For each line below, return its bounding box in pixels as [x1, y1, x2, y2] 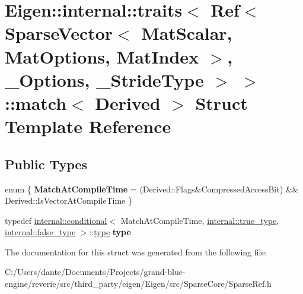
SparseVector [5, 21, 113, 45]
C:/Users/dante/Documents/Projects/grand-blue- [5, 265, 186, 278]
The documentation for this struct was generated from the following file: [5, 245, 267, 258]
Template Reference [5, 114, 171, 138]
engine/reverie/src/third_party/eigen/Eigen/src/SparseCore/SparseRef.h [5, 277, 272, 290]
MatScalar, [141, 21, 232, 45]
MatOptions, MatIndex [5, 44, 199, 68]
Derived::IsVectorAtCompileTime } [5, 194, 132, 207]
